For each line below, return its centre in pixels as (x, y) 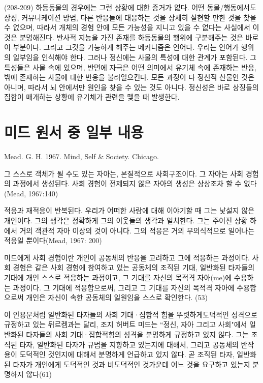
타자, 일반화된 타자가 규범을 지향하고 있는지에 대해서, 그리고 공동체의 (129, 344)
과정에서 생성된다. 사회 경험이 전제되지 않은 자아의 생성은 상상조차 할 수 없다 (135, 183)
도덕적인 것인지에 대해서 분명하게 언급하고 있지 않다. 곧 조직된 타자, (127, 354)
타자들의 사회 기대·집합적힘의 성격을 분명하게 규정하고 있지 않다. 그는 (137, 334)
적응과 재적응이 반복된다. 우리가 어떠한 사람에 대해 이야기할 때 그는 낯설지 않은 (129, 210)
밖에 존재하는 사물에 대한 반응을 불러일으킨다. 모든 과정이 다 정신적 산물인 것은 (129, 77)
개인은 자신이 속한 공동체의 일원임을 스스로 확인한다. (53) (117, 297)
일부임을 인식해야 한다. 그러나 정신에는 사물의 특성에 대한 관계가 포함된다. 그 (135, 57)
